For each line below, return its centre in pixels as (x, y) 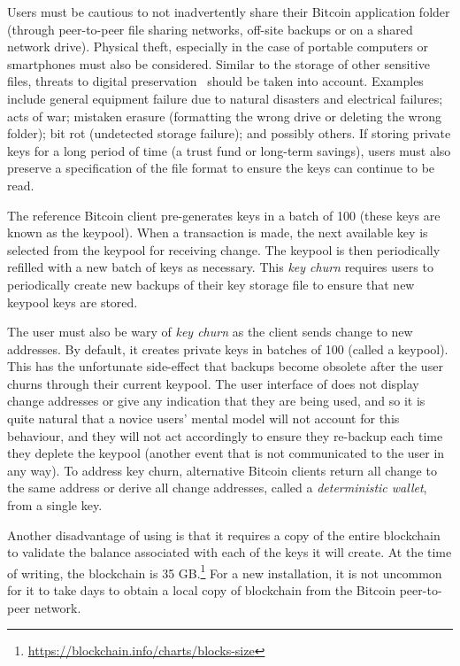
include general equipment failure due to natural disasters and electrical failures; (225, 98)
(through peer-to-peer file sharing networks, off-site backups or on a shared (210, 29)
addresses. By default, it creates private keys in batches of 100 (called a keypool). (228, 348)
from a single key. (55, 505)
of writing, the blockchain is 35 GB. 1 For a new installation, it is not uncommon (225, 571)
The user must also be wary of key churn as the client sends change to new (210, 332)
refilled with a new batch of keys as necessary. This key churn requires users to (220, 267)
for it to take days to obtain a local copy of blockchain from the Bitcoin (202, 590)
